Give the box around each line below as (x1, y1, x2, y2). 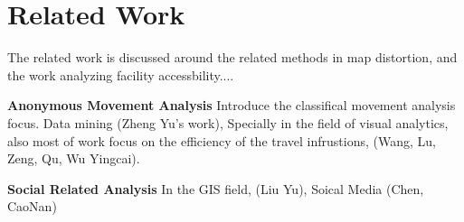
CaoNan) (7, 197, 57, 216)
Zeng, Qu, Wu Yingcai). (7, 149, 140, 168)
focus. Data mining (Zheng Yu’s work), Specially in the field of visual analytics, (7, 113, 449, 132)
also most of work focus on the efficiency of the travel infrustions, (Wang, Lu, (7, 131, 436, 150)
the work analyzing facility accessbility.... (7, 65, 234, 84)
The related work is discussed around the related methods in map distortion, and (7, 48, 458, 67)
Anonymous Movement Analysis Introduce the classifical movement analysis (7, 96, 456, 115)
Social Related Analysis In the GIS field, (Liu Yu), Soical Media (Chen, (7, 179, 424, 198)
